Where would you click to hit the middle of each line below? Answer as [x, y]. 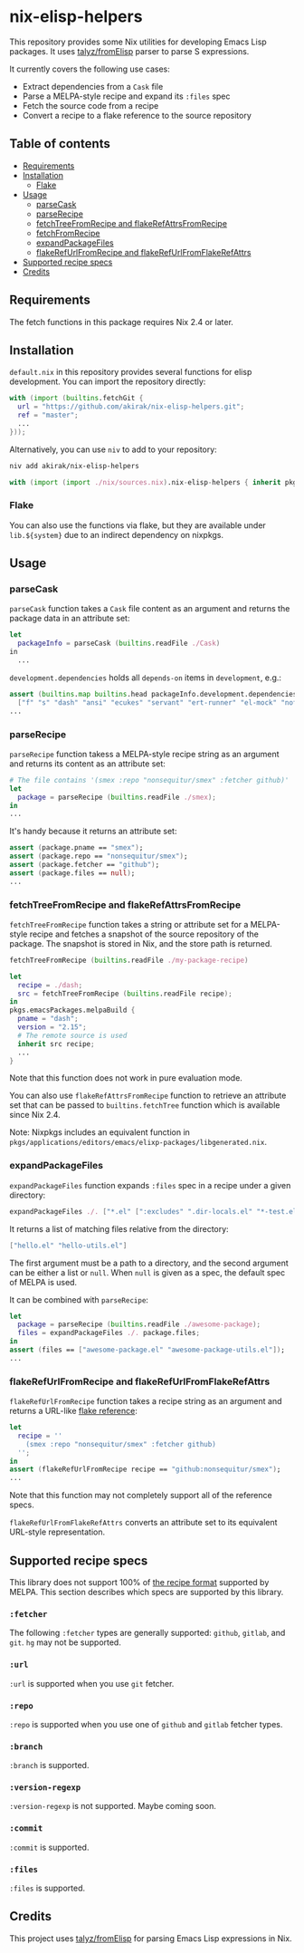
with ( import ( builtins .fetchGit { [76, 399]
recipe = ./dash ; [50, 985]
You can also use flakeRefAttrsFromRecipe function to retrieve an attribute [148, 1096]
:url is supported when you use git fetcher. [92, 1683]
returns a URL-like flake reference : [73, 1411]
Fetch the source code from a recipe [90, 105]
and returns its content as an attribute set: [87, 764]
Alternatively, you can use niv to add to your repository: [113, 449]
